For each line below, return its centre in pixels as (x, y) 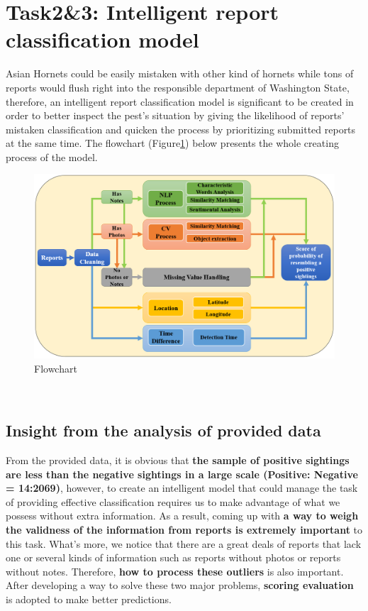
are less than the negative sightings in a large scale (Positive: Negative (182, 474)
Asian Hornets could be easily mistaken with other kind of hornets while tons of (180, 73)
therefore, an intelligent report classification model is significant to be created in (180, 101)
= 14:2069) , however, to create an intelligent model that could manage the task (182, 488)
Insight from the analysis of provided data (163, 430)
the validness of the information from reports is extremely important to (184, 530)
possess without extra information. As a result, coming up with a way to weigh (182, 516)
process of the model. (52, 156)
